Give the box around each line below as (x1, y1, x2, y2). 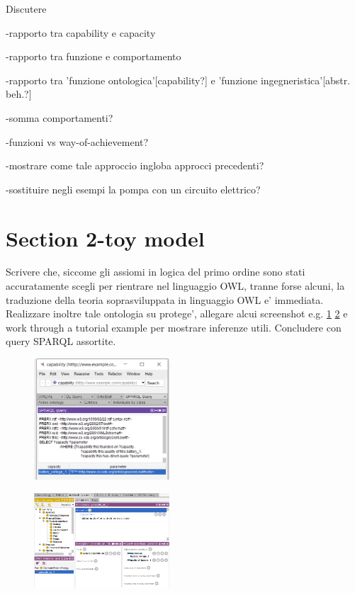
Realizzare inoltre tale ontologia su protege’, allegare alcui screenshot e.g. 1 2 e (6, 306, 348, 321)
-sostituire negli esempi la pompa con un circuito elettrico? (6, 181, 261, 196)
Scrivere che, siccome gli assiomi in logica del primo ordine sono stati (6, 264, 305, 279)
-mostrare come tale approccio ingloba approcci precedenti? (6, 158, 264, 173)
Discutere (6, 1, 47, 16)
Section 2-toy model (6, 223, 205, 252)
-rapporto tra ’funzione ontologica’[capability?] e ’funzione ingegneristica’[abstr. (6, 72, 351, 87)
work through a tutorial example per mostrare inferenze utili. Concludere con (6, 320, 342, 334)
